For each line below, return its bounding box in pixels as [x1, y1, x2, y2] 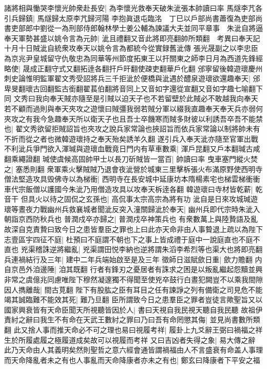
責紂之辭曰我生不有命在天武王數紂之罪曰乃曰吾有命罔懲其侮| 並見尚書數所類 [4, 314, 260, 325]
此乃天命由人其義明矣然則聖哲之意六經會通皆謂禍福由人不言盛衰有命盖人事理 [4, 344, 263, 355]
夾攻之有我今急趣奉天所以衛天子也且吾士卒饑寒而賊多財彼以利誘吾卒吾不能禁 [4, 113, 263, 124]
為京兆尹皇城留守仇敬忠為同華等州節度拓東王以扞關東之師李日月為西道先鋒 [4, 52, 256, 63]
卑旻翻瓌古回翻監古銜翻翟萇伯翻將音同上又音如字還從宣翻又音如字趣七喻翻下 [4, 83, 263, 93]
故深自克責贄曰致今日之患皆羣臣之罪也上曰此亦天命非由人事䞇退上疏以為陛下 [4, 224, 263, 235]
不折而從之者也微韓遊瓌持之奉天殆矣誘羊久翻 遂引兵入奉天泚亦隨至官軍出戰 [4, 133, 258, 144]
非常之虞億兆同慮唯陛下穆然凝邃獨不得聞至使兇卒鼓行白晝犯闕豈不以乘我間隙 [4, 274, 263, 285]
